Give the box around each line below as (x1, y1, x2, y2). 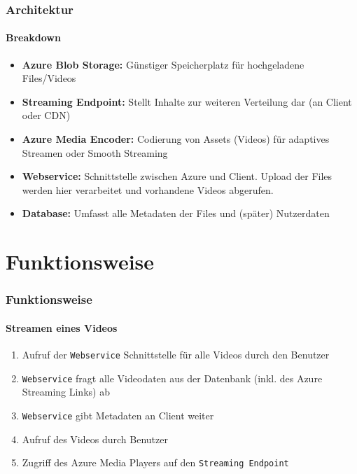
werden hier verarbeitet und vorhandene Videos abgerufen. (22, 182, 274, 197)
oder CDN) (22, 108, 71, 123)
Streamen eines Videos (6, 320, 118, 335)
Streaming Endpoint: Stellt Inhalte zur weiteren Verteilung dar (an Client (22, 94, 352, 109)
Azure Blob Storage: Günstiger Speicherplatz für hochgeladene (22, 57, 304, 71)
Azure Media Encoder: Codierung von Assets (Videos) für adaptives (22, 132, 330, 146)
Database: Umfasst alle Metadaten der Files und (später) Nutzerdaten (22, 206, 330, 221)
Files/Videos (22, 71, 76, 85)
